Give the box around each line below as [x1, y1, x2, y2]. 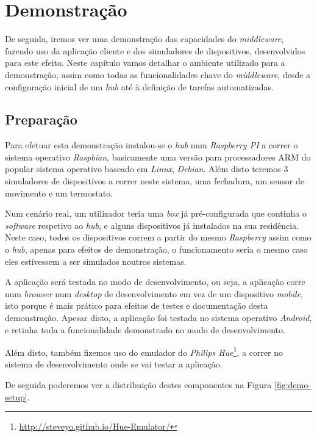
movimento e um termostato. [5, 186, 113, 199]
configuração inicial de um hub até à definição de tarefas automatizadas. [5, 80, 274, 93]
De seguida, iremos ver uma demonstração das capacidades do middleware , [5, 32, 284, 45]
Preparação [5, 110, 77, 129]
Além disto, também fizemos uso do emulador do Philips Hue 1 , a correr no [5, 344, 283, 358]
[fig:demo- [274, 378, 311, 391]
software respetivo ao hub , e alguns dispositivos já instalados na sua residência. [5, 218, 299, 231]
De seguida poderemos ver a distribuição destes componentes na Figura [5, 378, 272, 391]
